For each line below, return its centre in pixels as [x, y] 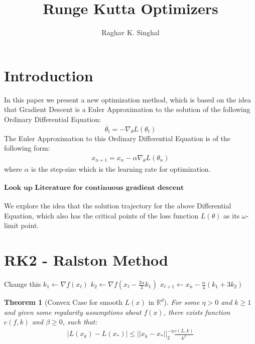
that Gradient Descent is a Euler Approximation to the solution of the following [127, 109]
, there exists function [197, 312]
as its [232, 215]
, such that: [80, 322]
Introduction [49, 75]
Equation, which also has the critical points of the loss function [101, 215]
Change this [23, 284]
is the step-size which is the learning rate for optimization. [121, 169]
